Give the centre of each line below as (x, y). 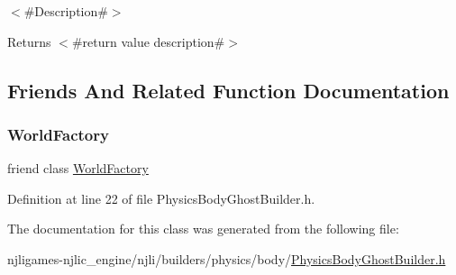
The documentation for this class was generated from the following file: (203, 229)
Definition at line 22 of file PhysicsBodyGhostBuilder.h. (161, 198)
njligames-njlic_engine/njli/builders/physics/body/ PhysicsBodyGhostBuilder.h (227, 258)
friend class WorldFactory (78, 168)
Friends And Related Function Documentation (228, 90)
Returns (29, 41)
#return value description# (148, 41)
